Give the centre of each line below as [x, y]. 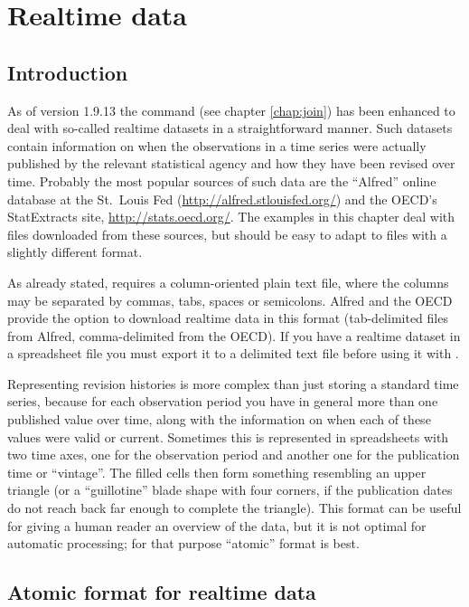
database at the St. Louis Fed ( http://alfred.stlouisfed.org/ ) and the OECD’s [222, 199]
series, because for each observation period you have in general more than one [223, 401]
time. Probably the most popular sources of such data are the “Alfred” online [222, 180]
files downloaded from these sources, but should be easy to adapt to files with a [227, 234]
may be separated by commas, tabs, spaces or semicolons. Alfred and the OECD [230, 300]
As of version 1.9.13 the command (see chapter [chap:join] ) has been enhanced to [231, 110]
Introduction [68, 72]
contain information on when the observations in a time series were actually [217, 145]
